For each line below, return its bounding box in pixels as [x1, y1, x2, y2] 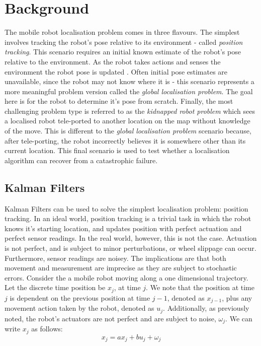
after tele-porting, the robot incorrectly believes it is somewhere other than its [5, 135, 246, 146]
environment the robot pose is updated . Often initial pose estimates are [5, 66, 228, 77]
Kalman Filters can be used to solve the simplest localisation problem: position [5, 203, 248, 214]
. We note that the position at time [146, 282, 255, 293]
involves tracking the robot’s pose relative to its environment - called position [5, 36, 243, 47]
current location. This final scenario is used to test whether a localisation [5, 145, 230, 156]
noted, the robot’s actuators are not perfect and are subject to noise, [5, 313, 216, 323]
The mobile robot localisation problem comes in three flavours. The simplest [5, 27, 240, 37]
